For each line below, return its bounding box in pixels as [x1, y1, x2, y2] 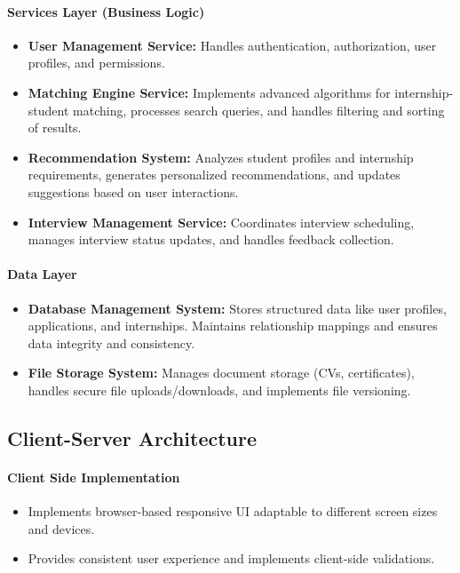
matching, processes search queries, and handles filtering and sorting [73, 100, 445, 119]
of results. [28, 118, 82, 137]
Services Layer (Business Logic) [7, 2, 205, 20]
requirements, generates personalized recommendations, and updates [28, 165, 401, 184]
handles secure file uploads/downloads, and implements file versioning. [28, 380, 411, 399]
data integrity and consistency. [28, 333, 195, 352]
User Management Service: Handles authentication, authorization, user [28, 36, 437, 54]
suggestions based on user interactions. [28, 182, 239, 201]
